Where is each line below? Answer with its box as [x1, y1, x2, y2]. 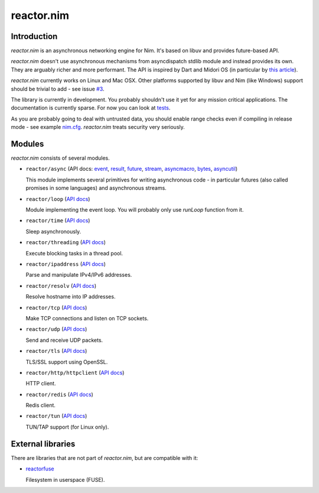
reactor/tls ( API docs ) [25, 348, 87, 355]
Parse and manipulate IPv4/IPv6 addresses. [25, 271, 132, 278]
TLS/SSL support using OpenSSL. [25, 358, 108, 365]
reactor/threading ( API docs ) [25, 239, 106, 246]
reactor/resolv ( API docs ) [25, 282, 97, 289]
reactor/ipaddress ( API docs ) [25, 261, 106, 267]
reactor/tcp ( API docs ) [25, 304, 87, 311]
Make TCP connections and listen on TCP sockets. [25, 314, 149, 322]
